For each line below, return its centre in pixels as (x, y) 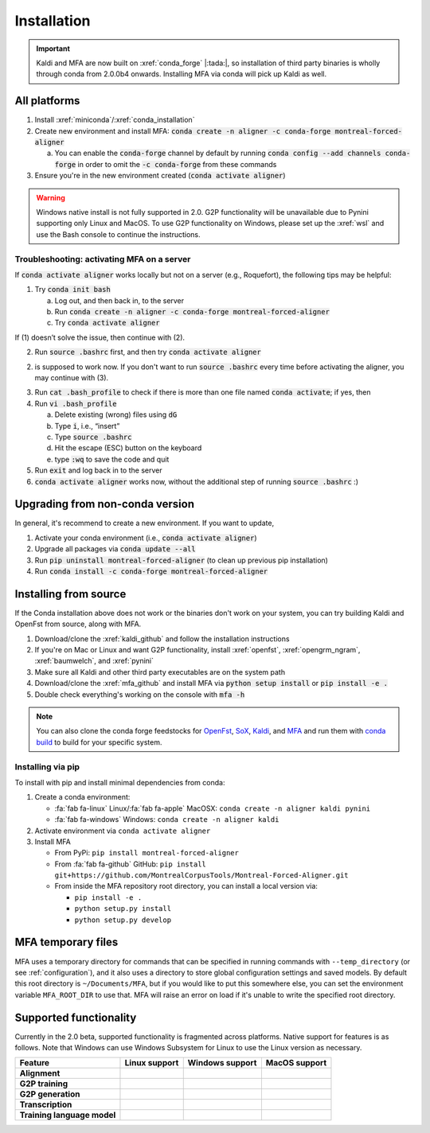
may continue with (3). (72, 378)
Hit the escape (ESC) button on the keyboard (128, 448)
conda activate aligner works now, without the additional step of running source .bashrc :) (196, 481)
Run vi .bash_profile (76, 403)
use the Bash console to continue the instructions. (118, 234)
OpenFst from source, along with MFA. (78, 624)
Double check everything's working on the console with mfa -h (140, 694)
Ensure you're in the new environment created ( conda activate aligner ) (160, 176)
